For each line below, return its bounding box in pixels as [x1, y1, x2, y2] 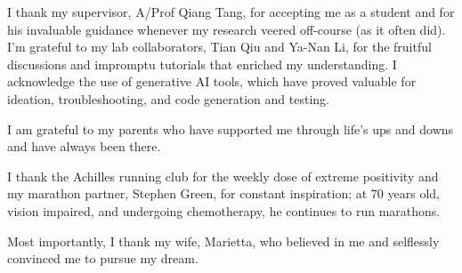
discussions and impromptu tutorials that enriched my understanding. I [7, 54, 397, 73]
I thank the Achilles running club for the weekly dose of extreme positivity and [7, 166, 439, 185]
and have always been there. [7, 137, 161, 156]
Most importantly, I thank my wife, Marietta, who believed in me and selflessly [7, 231, 440, 250]
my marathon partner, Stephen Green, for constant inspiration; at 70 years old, [7, 184, 440, 203]
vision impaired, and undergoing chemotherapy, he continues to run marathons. [7, 201, 441, 220]
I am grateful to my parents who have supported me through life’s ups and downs [7, 119, 454, 138]
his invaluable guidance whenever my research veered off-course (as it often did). [7, 20, 446, 38]
